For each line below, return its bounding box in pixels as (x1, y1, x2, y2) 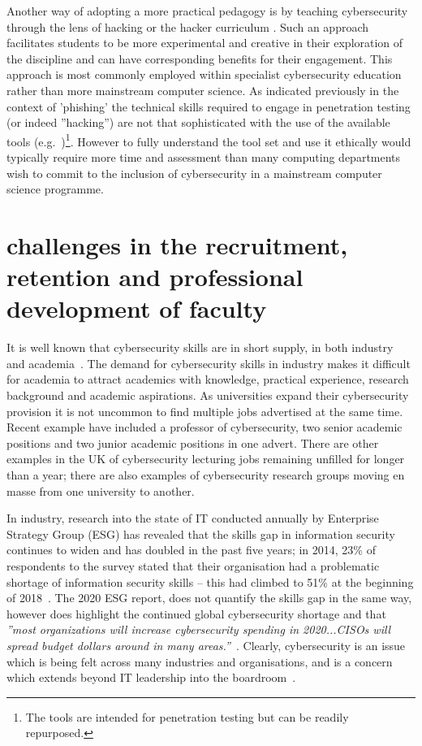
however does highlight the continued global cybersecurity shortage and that (6, 605, 386, 622)
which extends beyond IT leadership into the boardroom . (6, 669, 296, 686)
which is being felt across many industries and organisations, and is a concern (6, 653, 393, 670)
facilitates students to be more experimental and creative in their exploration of (6, 34, 403, 51)
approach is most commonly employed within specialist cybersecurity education (6, 66, 402, 83)
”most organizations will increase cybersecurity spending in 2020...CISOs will (6, 621, 391, 638)
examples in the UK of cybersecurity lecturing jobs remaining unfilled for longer (6, 450, 405, 467)
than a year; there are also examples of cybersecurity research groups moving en (6, 466, 405, 484)
